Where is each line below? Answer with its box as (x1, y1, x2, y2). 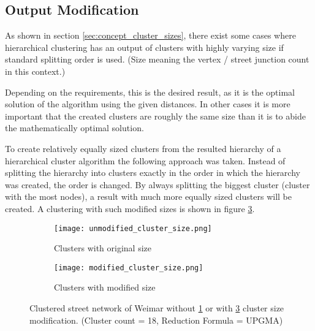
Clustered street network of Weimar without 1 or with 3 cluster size (29, 302, 284, 314)
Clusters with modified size (54, 281, 156, 294)
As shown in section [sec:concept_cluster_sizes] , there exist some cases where (5, 29, 296, 42)
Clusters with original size (54, 242, 151, 254)
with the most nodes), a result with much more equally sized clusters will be (5, 190, 292, 203)
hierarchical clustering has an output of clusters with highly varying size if (5, 40, 284, 53)
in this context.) (5, 64, 66, 77)
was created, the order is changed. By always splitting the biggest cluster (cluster (5, 178, 310, 191)
